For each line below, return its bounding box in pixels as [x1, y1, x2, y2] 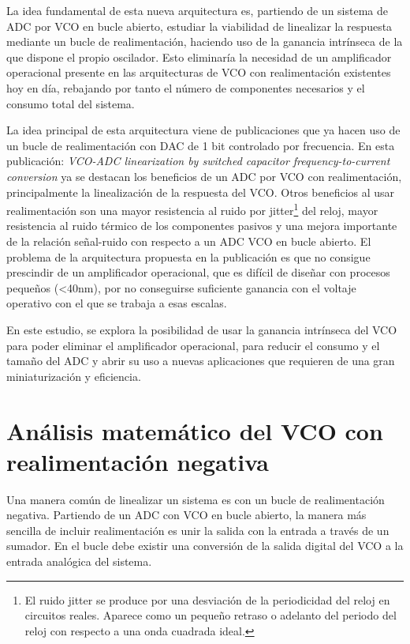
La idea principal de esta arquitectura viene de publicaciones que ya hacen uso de [6, 122, 401, 138]
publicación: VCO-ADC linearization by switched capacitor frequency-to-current [6, 153, 390, 169]
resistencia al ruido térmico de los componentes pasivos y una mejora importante [6, 217, 397, 234]
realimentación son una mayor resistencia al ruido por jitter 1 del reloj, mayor [6, 200, 378, 218]
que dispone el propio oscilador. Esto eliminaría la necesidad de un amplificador [6, 48, 392, 65]
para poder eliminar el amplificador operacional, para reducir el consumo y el [6, 337, 380, 353]
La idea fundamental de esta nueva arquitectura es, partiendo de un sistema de [6, 2, 388, 18]
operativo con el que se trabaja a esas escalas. [6, 295, 227, 311]
